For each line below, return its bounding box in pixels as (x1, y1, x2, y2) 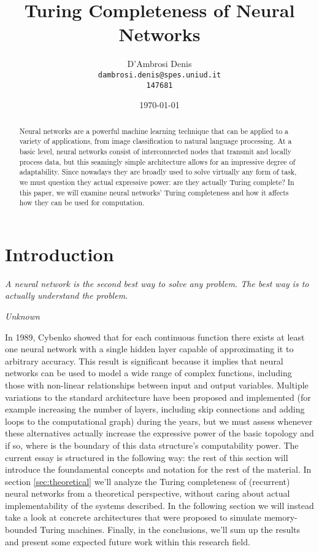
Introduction (5, 241, 114, 266)
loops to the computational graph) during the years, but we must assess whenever (5, 414, 313, 427)
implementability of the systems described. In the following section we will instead (5, 499, 314, 511)
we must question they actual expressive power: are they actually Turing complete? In (19, 176, 294, 187)
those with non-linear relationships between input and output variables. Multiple (5, 378, 309, 391)
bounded (5, 523, 37, 536)
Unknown (5, 309, 40, 322)
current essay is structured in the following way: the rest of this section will (5, 451, 288, 463)
